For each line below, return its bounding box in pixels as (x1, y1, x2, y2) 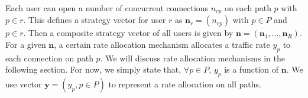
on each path (224, 2, 271, 14)
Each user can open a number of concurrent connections (5, 2, 209, 14)
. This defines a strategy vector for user (23, 14, 166, 26)
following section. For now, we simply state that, (5, 63, 181, 76)
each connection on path (5, 51, 93, 64)
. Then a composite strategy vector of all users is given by (23, 27, 234, 39)
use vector (5, 78, 42, 90)
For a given (5, 38, 46, 51)
